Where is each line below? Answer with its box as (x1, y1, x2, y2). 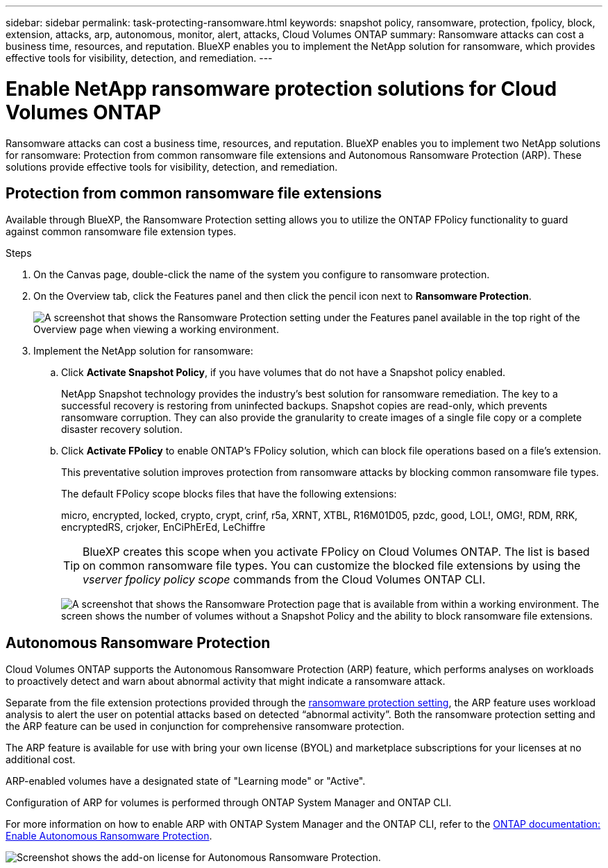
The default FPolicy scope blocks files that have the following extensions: (61, 488, 397, 500)
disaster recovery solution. (61, 423, 183, 436)
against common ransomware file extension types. (6, 225, 237, 238)
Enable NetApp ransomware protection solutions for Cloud (6, 76, 557, 101)
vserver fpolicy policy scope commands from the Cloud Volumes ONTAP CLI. (83, 572, 486, 587)
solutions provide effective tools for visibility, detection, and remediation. (6, 160, 338, 173)
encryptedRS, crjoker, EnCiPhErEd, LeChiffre (61, 521, 266, 534)
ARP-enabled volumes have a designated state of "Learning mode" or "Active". (6, 775, 366, 788)
